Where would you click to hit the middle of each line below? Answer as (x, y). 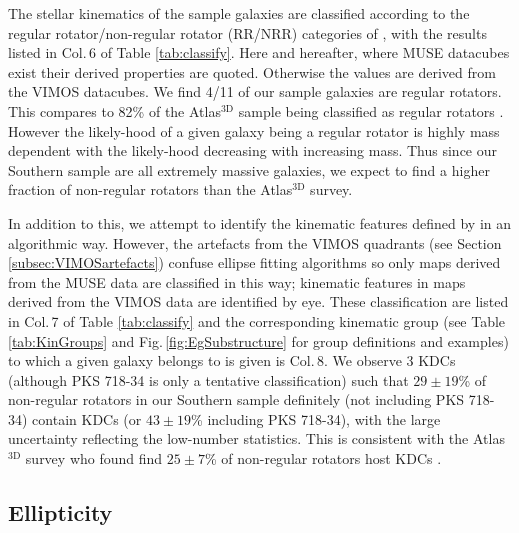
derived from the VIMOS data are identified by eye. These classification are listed (258, 301)
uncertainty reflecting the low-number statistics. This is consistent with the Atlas (256, 438)
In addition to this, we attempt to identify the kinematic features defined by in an (260, 222)
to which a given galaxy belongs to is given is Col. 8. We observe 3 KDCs (232, 360)
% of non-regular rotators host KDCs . (323, 458)
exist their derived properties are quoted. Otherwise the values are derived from (252, 71)
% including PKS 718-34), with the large (316, 418)
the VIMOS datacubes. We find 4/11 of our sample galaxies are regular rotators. (255, 91)
